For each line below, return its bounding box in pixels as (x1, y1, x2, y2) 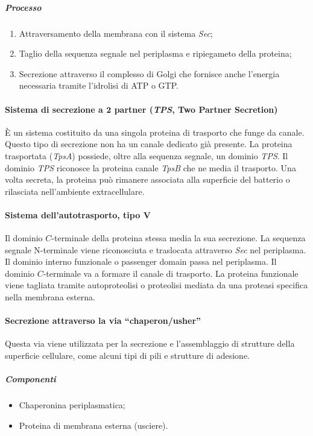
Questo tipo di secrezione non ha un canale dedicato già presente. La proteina (5, 137, 292, 150)
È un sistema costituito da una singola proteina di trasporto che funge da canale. (5, 125, 305, 138)
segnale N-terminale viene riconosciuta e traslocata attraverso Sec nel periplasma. (5, 243, 306, 256)
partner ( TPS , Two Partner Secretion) (114, 103, 278, 115)
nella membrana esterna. (5, 291, 95, 303)
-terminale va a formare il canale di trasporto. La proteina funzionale (43, 267, 299, 279)
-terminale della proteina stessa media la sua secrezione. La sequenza (51, 232, 306, 244)
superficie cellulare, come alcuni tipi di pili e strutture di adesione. (5, 349, 250, 362)
